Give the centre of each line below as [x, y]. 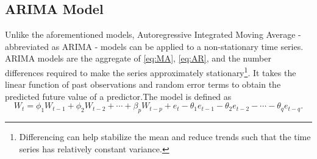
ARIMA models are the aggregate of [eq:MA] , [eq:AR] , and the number [138, 58]
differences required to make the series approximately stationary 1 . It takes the [151, 71]
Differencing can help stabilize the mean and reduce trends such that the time [165, 137]
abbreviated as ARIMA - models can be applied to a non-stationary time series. [154, 46]
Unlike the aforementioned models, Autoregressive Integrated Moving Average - [153, 34]
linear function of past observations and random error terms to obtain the [143, 84]
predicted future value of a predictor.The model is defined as [118, 96]
